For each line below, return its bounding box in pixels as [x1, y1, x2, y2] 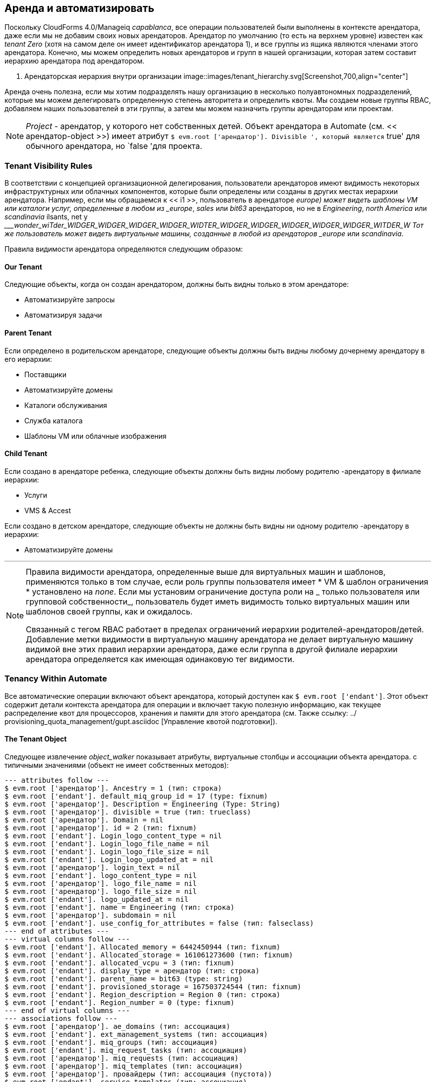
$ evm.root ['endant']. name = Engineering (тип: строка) [4, 903, 235, 911]
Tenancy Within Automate [4, 674, 107, 684]
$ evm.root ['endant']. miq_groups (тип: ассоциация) [4, 1038, 218, 1046]
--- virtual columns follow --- [4, 935, 130, 943]
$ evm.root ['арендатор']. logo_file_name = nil [4, 879, 197, 887]
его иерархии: [4, 354, 52, 363]
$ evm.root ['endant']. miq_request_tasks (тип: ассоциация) [4, 1046, 247, 1054]
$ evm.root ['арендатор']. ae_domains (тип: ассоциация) [4, 1022, 231, 1030]
